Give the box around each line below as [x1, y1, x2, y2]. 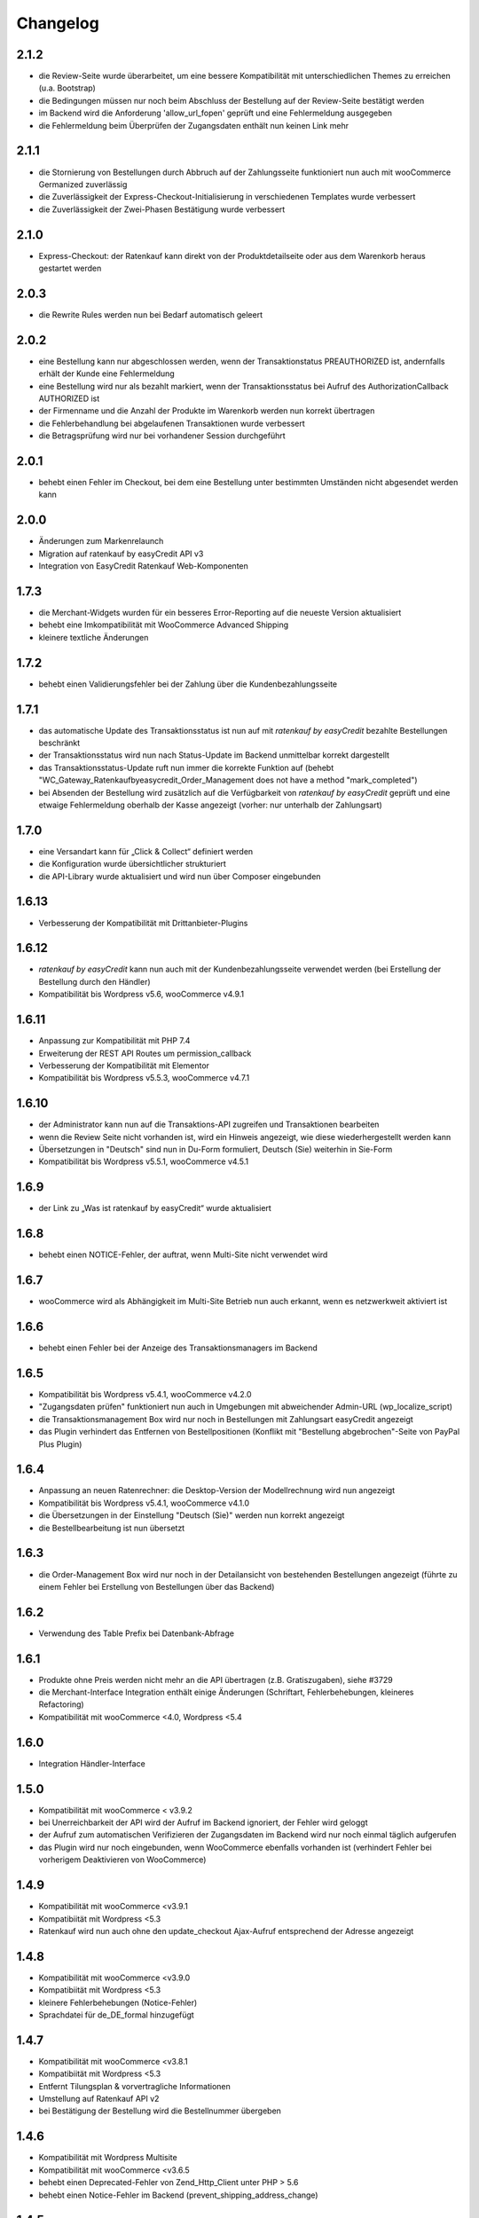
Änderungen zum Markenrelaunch [38, 536, 164, 547]
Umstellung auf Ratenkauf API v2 [38, 2094, 160, 2104]
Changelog [16, 13, 99, 33]
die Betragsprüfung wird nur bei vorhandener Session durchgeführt [38, 430, 286, 441]
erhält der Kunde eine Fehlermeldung [38, 368, 175, 379]
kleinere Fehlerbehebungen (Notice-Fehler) [38, 1997, 198, 2008]
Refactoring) [38, 1699, 84, 1710]
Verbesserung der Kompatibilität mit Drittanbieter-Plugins [38, 917, 248, 928]
